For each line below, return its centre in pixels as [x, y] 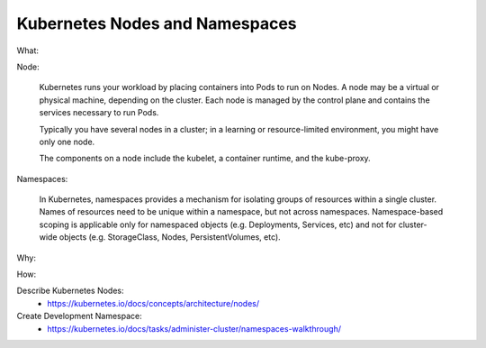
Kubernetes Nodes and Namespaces [157, 23]
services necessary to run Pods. [99, 113]
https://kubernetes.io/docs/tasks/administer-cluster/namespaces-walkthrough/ [194, 328]
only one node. [67, 142]
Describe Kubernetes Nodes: [71, 291]
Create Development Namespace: [80, 316]
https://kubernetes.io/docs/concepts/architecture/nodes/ [153, 303]
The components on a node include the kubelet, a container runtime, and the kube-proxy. [205, 159]
